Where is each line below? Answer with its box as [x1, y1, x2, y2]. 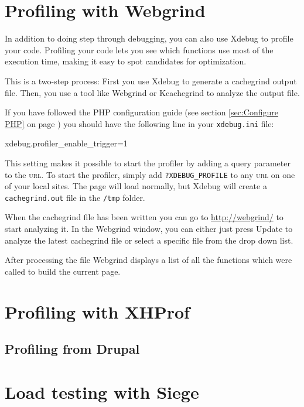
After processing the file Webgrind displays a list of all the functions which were [5, 254, 292, 266]
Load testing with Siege [5, 379, 199, 403]
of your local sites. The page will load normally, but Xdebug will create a [5, 180, 267, 192]
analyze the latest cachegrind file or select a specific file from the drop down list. [5, 234, 293, 246]
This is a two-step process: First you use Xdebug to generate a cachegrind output [5, 74, 297, 87]
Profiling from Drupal [5, 340, 140, 358]
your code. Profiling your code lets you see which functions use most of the [5, 43, 274, 56]
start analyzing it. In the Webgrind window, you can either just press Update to [5, 223, 293, 235]
